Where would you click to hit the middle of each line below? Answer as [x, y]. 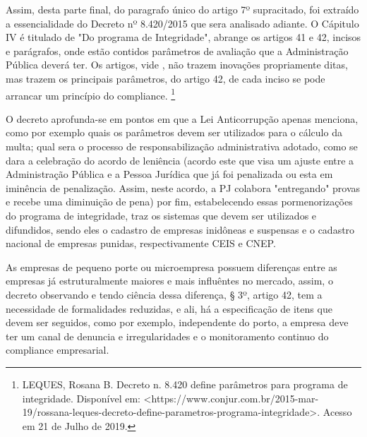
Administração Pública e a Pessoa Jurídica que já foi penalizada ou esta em [169, 174]
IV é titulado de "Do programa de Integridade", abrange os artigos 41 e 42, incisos [183, 37]
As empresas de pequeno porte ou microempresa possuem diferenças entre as [172, 267]
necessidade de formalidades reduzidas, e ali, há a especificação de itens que [169, 308]
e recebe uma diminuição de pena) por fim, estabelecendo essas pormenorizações [179, 202]
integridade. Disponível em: [81, 398]
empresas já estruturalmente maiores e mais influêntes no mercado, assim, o [169, 281]
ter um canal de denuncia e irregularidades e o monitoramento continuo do [167, 336]
